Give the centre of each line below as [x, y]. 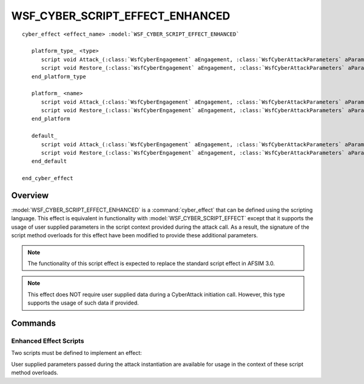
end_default [49, 161]
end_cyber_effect [48, 178]
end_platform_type [59, 76]
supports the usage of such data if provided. [83, 303]
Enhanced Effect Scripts [48, 341]
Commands [34, 324]
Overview [30, 195]
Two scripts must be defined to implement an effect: [76, 353]
